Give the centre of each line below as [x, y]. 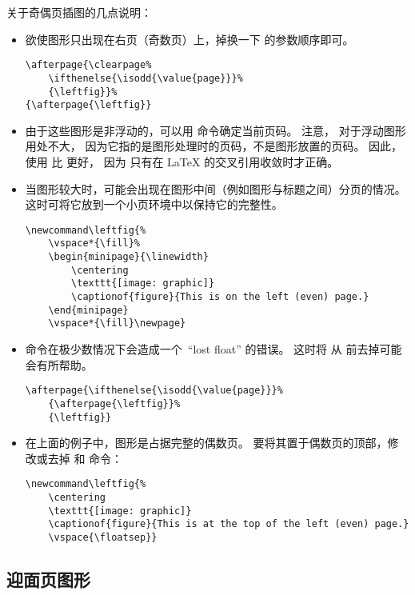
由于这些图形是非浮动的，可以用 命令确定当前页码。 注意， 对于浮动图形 [215, 130]
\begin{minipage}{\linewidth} [128, 257]
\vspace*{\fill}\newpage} [117, 323]
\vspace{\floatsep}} [103, 537]
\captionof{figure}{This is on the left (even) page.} [220, 297]
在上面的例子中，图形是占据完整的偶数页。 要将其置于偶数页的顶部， [206, 443]
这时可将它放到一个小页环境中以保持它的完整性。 [154, 204]
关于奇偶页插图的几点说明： [79, 12]
